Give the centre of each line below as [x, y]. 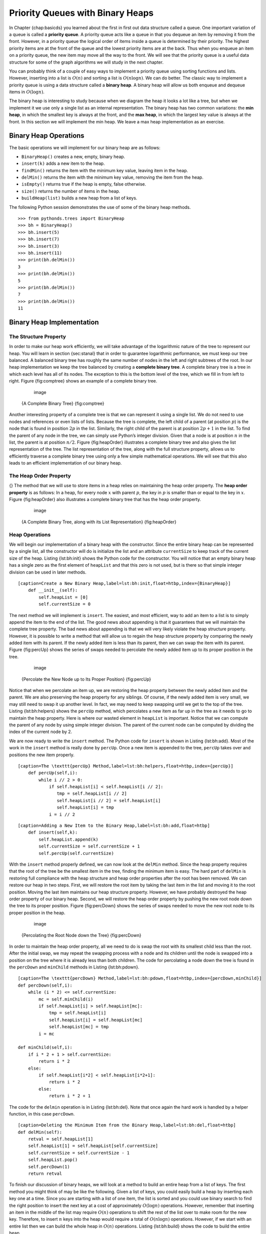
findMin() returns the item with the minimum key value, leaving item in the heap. [105, 170]
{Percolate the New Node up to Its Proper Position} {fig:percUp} [86, 679]
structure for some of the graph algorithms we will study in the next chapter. [86, 62]
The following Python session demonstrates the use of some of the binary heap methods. [100, 207]
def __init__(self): [53, 590]
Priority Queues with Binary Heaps [81, 13]
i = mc [47, 1034]
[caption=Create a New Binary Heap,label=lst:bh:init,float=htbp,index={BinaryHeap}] [124, 583]
